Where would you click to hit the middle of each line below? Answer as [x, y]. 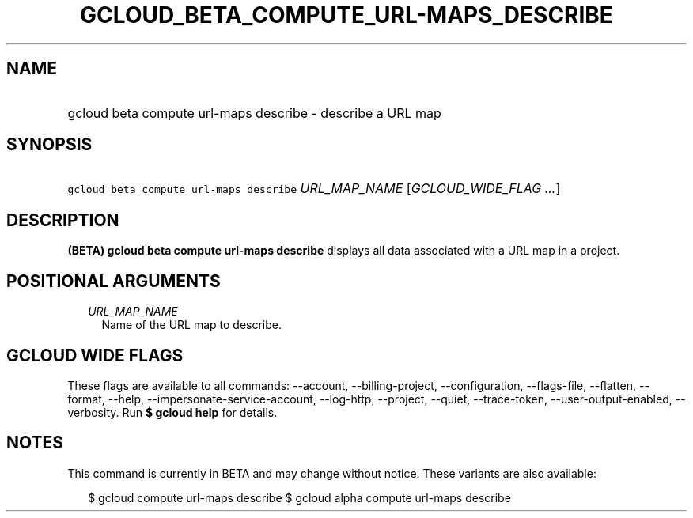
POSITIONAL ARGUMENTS [114, 281]
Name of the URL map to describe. [192, 325]
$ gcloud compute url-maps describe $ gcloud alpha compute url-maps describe [299, 497]
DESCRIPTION [63, 220]
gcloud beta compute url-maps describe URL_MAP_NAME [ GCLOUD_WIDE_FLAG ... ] [314, 189]
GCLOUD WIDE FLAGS [95, 355]
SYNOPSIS [49, 145]
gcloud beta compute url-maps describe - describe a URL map [254, 113]
